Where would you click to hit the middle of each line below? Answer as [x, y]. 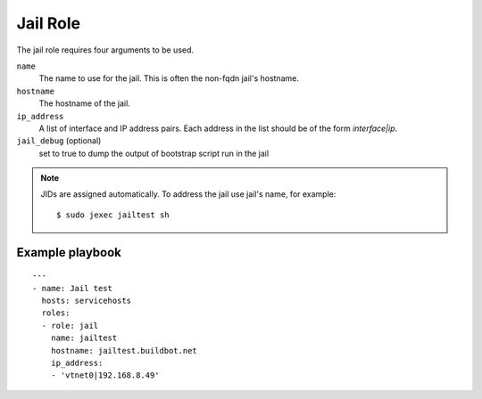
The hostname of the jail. [85, 103]
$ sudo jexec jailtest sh [113, 215]
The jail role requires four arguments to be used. [105, 50]
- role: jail [70, 326]
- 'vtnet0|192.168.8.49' [105, 375]
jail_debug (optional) [59, 141]
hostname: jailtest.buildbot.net [124, 350]
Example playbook [69, 252]
